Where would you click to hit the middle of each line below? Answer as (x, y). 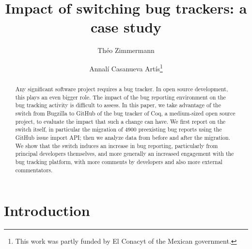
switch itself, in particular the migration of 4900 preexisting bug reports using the (118, 129)
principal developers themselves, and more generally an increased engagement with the (125, 154)
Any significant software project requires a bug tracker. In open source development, (122, 89)
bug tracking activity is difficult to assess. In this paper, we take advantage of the (118, 105)
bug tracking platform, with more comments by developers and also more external (119, 161)
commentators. (34, 170)
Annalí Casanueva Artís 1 (126, 67)
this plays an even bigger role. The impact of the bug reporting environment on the (120, 97)
